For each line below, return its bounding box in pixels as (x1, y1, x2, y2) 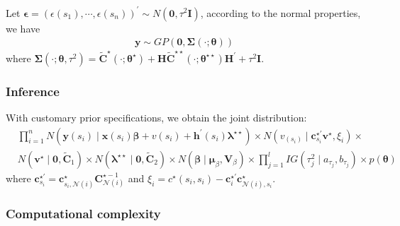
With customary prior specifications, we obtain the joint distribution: (6, 110, 307, 125)
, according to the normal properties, (200, 5, 361, 20)
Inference (6, 82, 60, 100)
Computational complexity (6, 204, 161, 222)
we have (6, 20, 40, 35)
